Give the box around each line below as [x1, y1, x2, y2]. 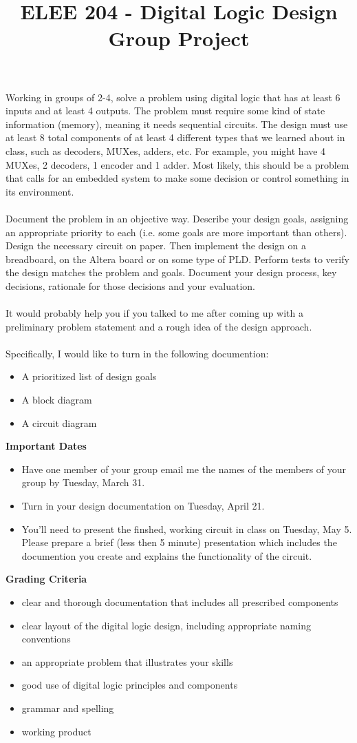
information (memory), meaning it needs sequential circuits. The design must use [6, 116, 348, 131]
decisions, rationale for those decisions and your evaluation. [6, 278, 255, 293]
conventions [21, 631, 71, 646]
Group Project [108, 24, 250, 52]
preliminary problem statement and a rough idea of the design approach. [6, 319, 312, 333]
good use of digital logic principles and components [21, 678, 238, 692]
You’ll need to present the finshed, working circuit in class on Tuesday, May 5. [21, 521, 352, 536]
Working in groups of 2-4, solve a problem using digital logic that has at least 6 [6, 90, 340, 104]
